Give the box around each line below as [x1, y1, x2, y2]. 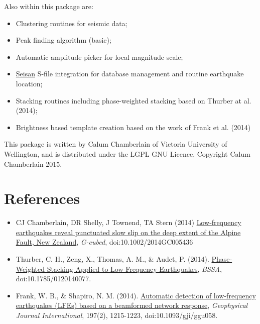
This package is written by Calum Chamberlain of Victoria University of [4, 139, 227, 149]
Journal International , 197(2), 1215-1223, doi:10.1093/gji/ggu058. [16, 310, 218, 320]
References [4, 188, 80, 208]
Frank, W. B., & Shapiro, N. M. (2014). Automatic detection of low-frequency [16, 290, 256, 300]
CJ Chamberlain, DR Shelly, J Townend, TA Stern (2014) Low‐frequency [16, 217, 241, 228]
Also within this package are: [4, 1, 93, 11]
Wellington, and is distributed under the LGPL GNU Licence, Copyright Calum [4, 148, 250, 159]
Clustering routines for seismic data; [16, 18, 127, 28]
